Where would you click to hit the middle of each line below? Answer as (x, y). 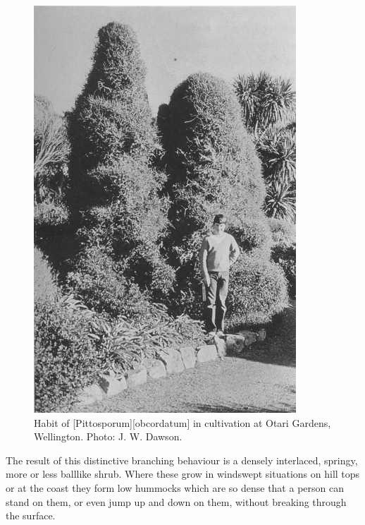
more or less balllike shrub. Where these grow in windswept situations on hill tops (183, 474)
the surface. (31, 515)
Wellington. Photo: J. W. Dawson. (108, 436)
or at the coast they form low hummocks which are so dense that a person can (175, 487)
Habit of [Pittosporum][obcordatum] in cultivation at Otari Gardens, (182, 422)
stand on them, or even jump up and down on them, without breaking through (176, 501)
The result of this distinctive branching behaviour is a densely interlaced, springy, (182, 460)
